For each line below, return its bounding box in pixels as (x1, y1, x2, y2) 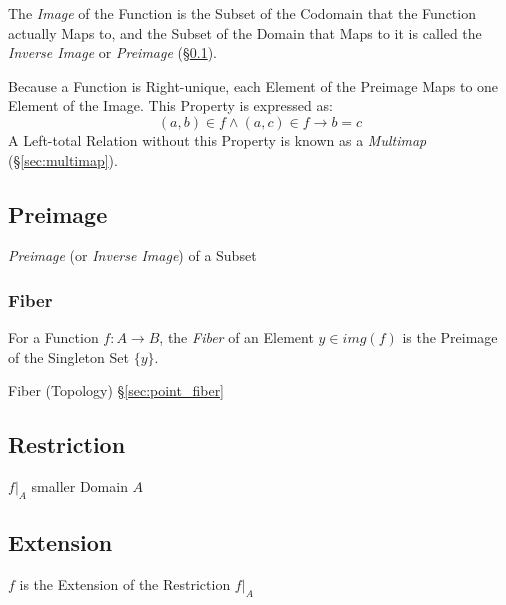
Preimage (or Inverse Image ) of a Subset (8, 245, 257, 266)
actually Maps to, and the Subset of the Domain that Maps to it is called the (8, 22, 482, 43)
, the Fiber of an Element (159, 327, 314, 348)
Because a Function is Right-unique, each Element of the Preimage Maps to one (8, 75, 499, 96)
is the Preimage (402, 327, 498, 348)
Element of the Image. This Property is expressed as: (8, 95, 333, 116)
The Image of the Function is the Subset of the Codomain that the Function (8, 3, 476, 23)
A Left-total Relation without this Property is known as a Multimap (8, 129, 427, 150)
